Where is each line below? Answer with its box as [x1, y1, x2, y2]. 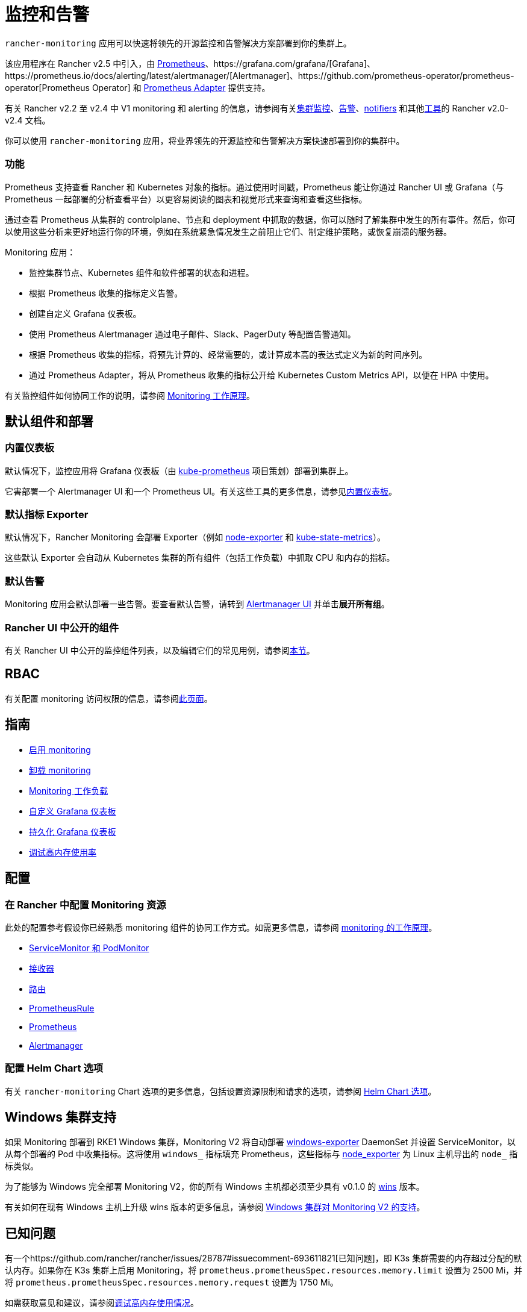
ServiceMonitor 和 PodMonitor [29, 942, 149, 953]
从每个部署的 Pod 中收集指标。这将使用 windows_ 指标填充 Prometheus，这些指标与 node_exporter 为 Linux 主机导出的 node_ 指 [5, 1149, 518, 1160]
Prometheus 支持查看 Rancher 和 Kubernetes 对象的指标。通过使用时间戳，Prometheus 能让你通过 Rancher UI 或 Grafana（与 [5, 181, 504, 192]
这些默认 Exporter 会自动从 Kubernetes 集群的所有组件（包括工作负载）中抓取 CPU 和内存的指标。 [5, 552, 395, 563]
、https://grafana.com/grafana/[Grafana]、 [205, 58, 375, 69]
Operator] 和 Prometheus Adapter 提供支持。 [92, 82, 270, 93]
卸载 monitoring [29, 764, 91, 775]
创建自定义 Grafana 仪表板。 [29, 308, 142, 319]
